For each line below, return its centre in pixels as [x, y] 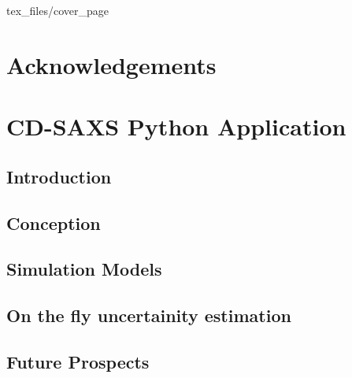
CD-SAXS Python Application [176, 126]
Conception [54, 222]
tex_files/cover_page [57, 10]
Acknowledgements [111, 64]
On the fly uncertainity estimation [149, 315]
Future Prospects [78, 361]
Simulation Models [84, 269]
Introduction [59, 176]
